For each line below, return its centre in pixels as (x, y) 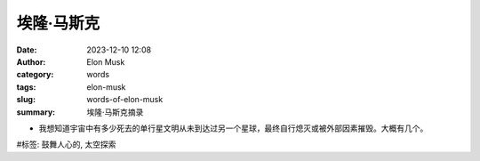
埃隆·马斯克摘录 (115, 112)
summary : (36, 112)
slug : (26, 100)
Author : (31, 61)
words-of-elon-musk (125, 100)
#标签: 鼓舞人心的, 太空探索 (66, 145)
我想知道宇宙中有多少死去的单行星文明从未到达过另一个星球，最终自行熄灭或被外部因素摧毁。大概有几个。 (233, 128)
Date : (27, 50)
